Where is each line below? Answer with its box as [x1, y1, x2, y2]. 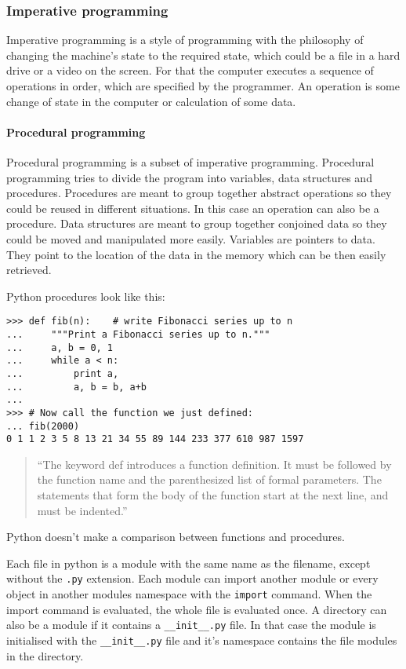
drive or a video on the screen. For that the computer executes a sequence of [6, 62, 374, 79]
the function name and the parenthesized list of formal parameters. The [37, 471, 382, 488]
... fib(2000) [6, 420, 80, 432]
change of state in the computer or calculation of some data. [6, 93, 296, 109]
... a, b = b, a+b [6, 381, 147, 393]
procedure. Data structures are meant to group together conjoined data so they [6, 215, 387, 232]
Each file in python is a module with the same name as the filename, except [6, 554, 371, 571]
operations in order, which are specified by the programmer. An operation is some [6, 78, 400, 93]
